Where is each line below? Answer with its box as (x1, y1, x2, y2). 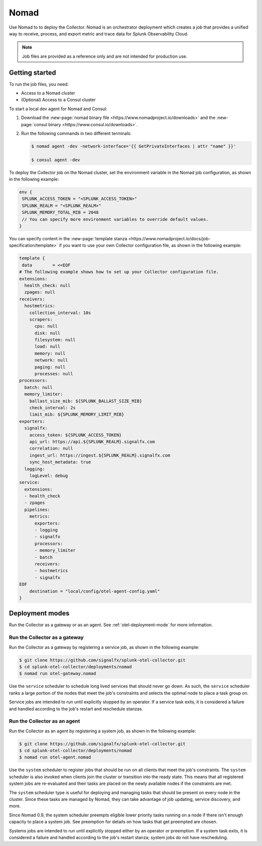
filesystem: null (34, 337, 76, 343)
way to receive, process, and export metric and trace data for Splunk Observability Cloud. (9, 31, 189, 36)
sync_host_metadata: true (29, 459, 91, 465)
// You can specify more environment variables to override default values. (22, 216, 209, 222)
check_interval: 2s (29, 405, 76, 410)
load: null (34, 344, 61, 349)
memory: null (34, 350, 65, 356)
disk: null (34, 330, 61, 336)
